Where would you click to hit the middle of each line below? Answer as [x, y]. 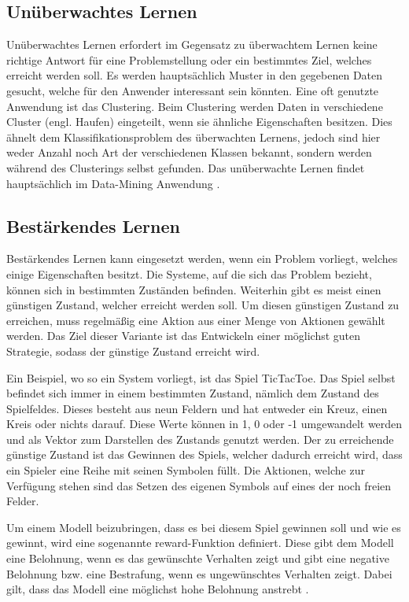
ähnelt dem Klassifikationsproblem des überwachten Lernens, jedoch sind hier [193, 137]
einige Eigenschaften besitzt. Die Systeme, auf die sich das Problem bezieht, [189, 273]
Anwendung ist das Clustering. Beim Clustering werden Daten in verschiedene [195, 106]
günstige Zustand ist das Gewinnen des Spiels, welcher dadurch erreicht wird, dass [204, 454]
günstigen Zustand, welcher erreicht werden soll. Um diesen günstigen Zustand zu [203, 305]
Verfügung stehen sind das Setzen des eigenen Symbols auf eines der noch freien [199, 485]
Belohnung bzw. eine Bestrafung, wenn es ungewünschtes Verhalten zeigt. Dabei [199, 573]
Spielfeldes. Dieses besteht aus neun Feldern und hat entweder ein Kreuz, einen [197, 408]
